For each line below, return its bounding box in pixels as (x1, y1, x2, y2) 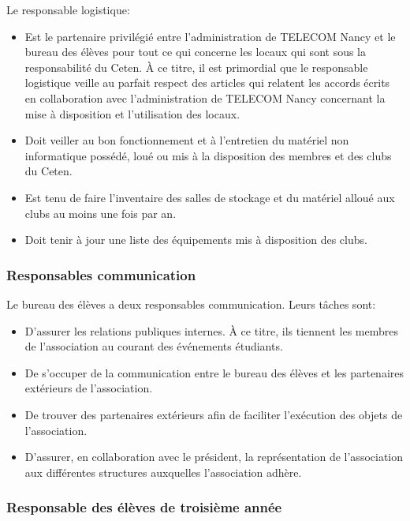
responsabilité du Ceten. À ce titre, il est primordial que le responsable (24, 58, 368, 75)
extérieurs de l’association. (24, 380, 153, 396)
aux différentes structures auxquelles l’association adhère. (24, 463, 302, 480)
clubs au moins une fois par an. (24, 204, 177, 221)
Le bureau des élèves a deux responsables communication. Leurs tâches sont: (6, 295, 376, 312)
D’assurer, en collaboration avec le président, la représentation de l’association (24, 448, 404, 465)
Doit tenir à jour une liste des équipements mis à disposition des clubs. (24, 231, 367, 248)
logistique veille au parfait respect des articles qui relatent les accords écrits (24, 74, 390, 91)
